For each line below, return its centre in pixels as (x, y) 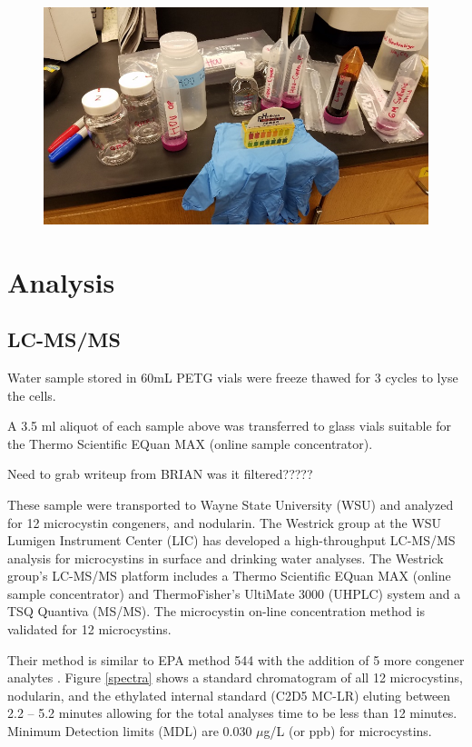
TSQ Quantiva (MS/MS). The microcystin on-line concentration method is (216, 611)
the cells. (32, 395)
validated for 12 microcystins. (89, 629)
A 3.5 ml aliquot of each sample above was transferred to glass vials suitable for (230, 426)
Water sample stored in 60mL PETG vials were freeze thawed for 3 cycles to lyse (233, 377)
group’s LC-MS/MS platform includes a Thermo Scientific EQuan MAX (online (229, 576)
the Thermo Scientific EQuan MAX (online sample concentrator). (190, 443)
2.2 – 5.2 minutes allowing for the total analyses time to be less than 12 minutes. (232, 713)
